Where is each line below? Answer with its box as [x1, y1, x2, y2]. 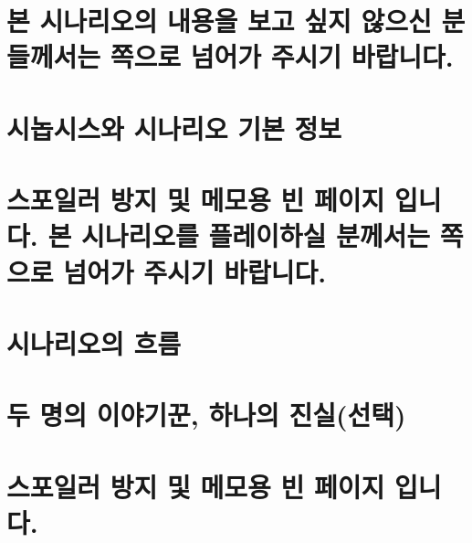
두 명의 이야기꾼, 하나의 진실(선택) [6, 396, 406, 433]
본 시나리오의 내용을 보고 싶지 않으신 [6, 2, 432, 39]
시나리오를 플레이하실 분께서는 [80, 217, 430, 254]
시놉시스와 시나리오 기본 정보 [6, 109, 342, 146]
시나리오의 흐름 [6, 324, 182, 361]
